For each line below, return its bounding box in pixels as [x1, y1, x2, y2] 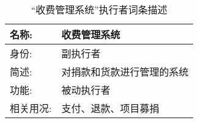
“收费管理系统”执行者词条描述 [31, 2, 167, 16]
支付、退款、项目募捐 [61, 101, 159, 115]
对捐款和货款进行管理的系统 [61, 65, 189, 79]
